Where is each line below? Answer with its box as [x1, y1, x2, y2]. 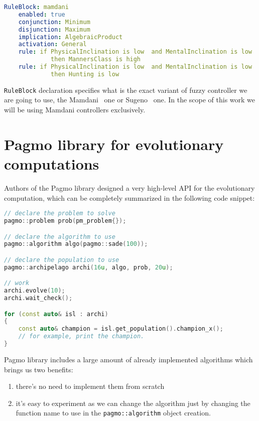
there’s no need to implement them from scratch [16, 381, 165, 391]
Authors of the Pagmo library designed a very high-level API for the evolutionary [4, 182, 255, 193]
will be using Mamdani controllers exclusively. [4, 104, 146, 114]
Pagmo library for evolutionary [4, 133, 224, 154]
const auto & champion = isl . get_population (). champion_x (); [18, 325, 223, 333]
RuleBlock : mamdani [4, 4, 69, 11]
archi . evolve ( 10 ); [4, 287, 65, 295]
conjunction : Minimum [18, 18, 90, 26]
